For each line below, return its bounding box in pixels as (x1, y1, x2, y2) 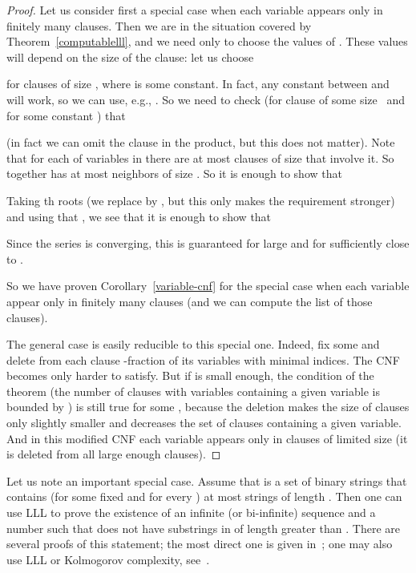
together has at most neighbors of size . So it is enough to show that (6, 165, 342, 182)
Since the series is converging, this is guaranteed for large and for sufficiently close (6, 235, 410, 252)
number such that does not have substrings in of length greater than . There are (6, 519, 401, 536)
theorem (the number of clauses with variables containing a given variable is (6, 382, 380, 399)
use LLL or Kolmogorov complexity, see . (6, 551, 210, 567)
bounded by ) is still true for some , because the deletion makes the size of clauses (6, 398, 410, 415)
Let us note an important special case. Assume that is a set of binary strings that (6, 472, 407, 489)
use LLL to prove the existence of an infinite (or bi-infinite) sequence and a (6, 504, 376, 521)
